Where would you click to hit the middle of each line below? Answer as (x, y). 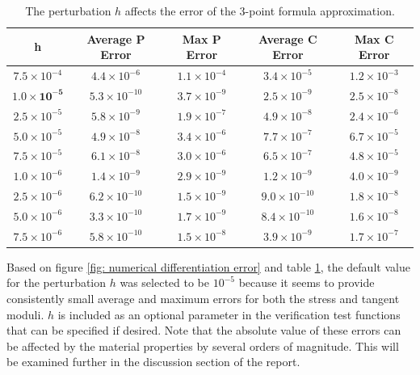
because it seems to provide (307, 282)
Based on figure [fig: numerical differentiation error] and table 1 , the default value (208, 266)
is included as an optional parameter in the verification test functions (229, 314)
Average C (288, 38)
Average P (116, 38)
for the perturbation (57, 282)
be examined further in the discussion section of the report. (153, 362)
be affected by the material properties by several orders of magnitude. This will (203, 346)
